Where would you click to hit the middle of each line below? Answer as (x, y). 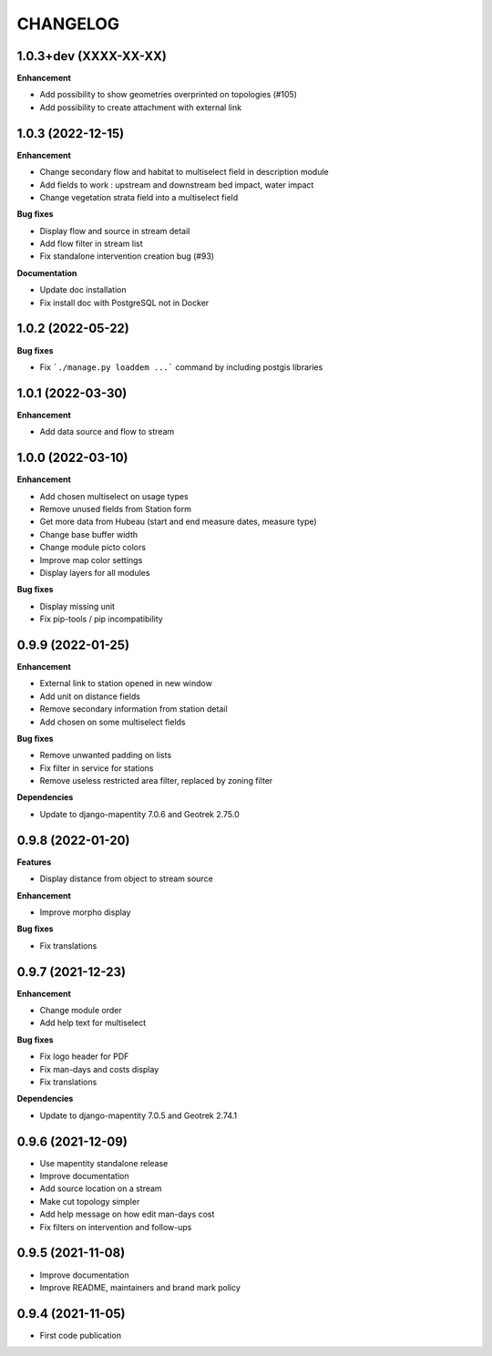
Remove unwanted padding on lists (106, 755)
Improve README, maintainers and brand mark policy (140, 1287)
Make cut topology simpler (90, 1201)
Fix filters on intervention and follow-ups (116, 1227)
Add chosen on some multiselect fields (113, 722)
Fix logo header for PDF (84, 1056)
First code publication (81, 1335)
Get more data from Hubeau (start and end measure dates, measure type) (179, 522)
